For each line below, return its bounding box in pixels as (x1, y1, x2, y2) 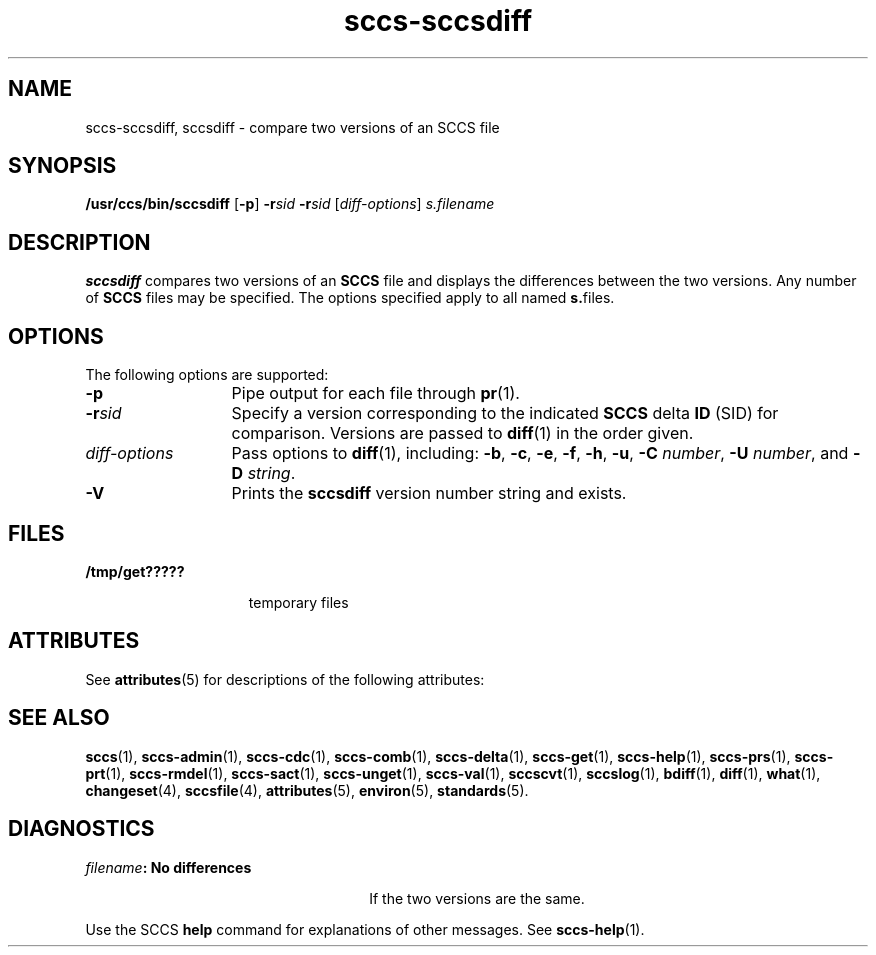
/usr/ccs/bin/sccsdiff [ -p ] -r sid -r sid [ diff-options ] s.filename (85, 195, 495, 213)
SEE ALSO (8, 705, 110, 731)
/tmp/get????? (85, 562, 185, 580)
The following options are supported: (85, 366, 329, 384)
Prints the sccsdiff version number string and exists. (231, 483, 627, 504)
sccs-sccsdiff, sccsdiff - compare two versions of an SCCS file (85, 118, 500, 136)
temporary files (248, 593, 349, 611)
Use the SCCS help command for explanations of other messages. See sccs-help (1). (85, 920, 645, 938)
